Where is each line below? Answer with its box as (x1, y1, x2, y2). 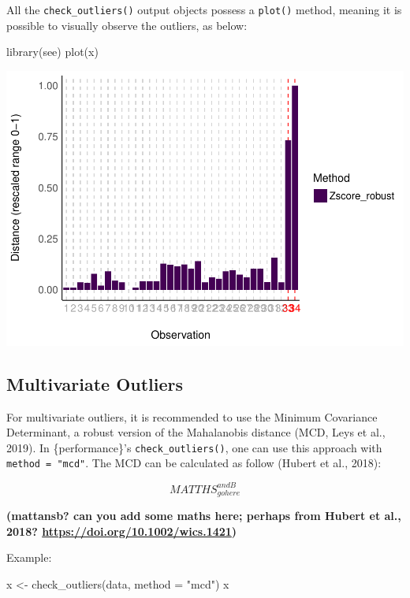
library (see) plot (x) (6, 43, 99, 60)
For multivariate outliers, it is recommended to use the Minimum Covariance (6, 408, 378, 425)
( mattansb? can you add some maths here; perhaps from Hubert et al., (6, 507, 401, 524)
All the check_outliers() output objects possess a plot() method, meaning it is (6, 2, 402, 17)
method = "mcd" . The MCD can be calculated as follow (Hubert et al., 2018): (6, 455, 382, 471)
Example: (6, 549, 52, 566)
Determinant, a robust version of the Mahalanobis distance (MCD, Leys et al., (6, 424, 386, 440)
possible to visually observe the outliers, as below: (6, 17, 248, 33)
